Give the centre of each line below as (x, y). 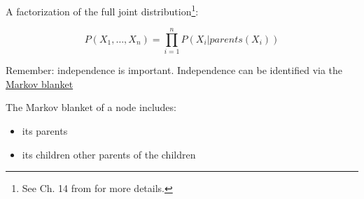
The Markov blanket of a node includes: (91, 107)
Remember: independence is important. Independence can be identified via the (174, 70)
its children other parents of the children (109, 154)
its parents (45, 131)
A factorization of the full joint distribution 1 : (102, 10)
